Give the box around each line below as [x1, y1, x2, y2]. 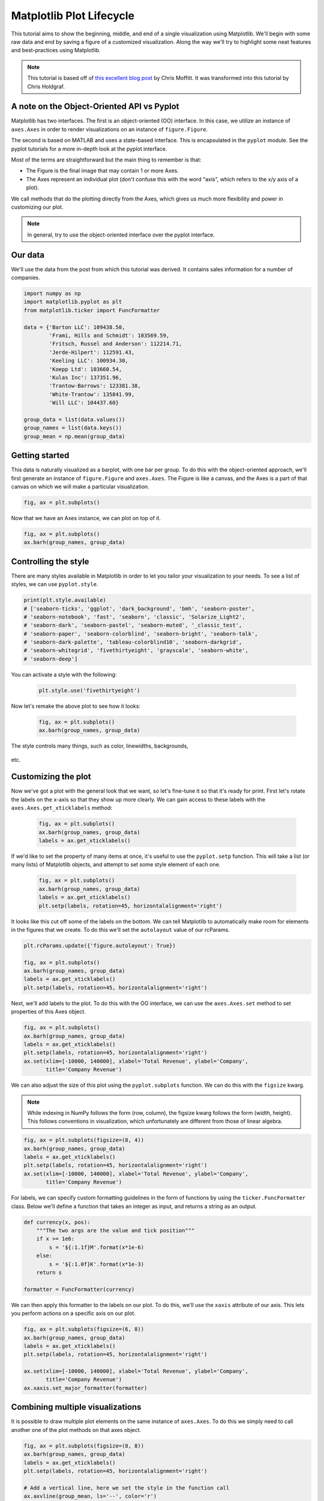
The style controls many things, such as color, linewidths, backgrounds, [11, 742, 188, 750]
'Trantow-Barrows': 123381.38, [49, 382, 141, 390]
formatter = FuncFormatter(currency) [23, 1285, 135, 1293]
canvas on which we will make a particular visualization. [11, 483, 149, 490]
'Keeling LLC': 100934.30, [49, 357, 128, 364]
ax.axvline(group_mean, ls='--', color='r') [23, 1493, 157, 1500]
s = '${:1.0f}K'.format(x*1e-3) [49, 1261, 144, 1267]
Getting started [11, 450, 70, 461]
